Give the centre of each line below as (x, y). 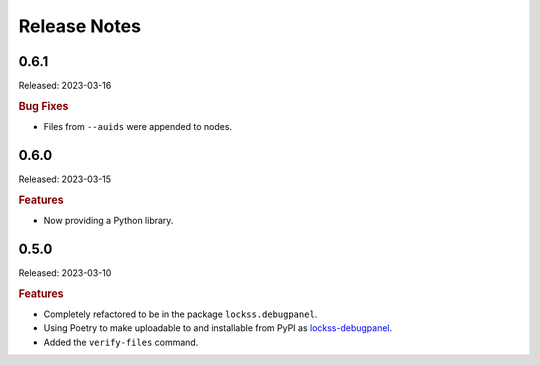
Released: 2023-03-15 (65, 179)
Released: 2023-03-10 (65, 272)
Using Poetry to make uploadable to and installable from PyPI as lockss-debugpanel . (218, 328)
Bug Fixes (43, 106)
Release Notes (80, 26)
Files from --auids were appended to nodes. (138, 127)
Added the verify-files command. (121, 342)
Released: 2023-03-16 (65, 86)
